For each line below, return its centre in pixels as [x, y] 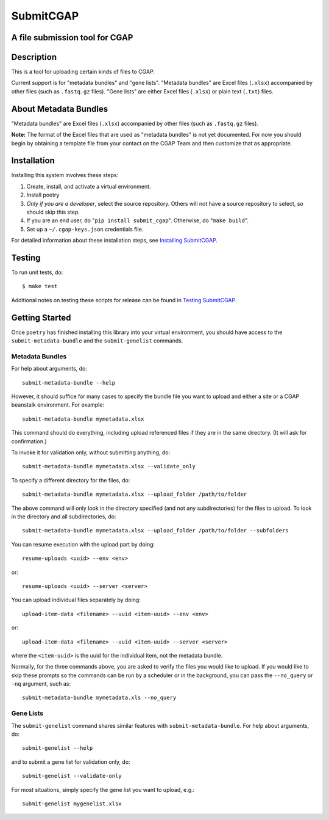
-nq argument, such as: [41, 684]
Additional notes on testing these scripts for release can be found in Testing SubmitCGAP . [124, 300]
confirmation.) [29, 441]
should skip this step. [53, 212]
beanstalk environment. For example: [58, 405]
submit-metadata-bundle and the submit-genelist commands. [97, 341]
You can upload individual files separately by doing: [76, 600]
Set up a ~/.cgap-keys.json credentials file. [85, 229]
